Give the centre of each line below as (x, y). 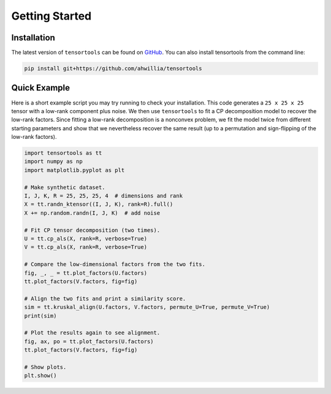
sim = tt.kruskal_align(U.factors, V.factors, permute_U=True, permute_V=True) (147, 307)
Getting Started (51, 16)
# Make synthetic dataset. (65, 187)
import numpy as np (53, 162)
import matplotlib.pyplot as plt (74, 170)
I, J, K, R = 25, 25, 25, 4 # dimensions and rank (104, 196)
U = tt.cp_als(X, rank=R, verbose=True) (86, 239)
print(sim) (40, 316)
